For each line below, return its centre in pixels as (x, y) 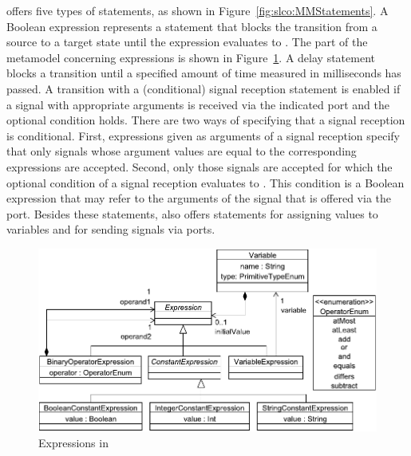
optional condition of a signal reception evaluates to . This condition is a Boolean (205, 182)
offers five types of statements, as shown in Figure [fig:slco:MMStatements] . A (198, 10)
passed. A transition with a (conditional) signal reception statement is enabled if (204, 88)
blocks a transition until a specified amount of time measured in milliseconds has (204, 73)
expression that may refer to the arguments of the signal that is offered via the (199, 198)
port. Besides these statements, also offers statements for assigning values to (192, 213)
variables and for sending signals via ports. (111, 229)
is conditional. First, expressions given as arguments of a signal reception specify (203, 135)
